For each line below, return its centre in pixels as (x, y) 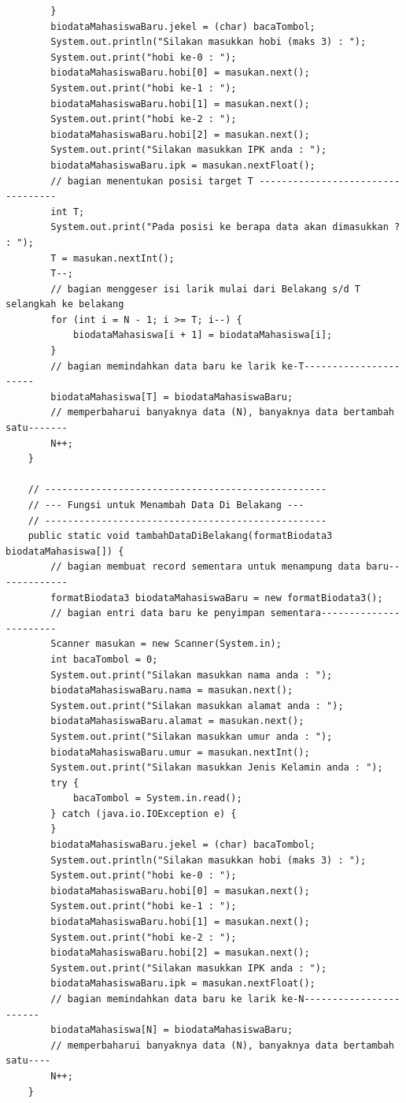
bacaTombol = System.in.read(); (157, 798)
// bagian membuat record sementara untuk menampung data (206, 567)
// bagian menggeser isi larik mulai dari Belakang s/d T (206, 289)
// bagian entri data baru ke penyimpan (158, 613)
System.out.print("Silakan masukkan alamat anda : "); (197, 706)
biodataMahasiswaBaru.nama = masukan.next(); (172, 691)
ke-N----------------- (341, 999)
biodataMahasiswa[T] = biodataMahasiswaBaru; (172, 397)
